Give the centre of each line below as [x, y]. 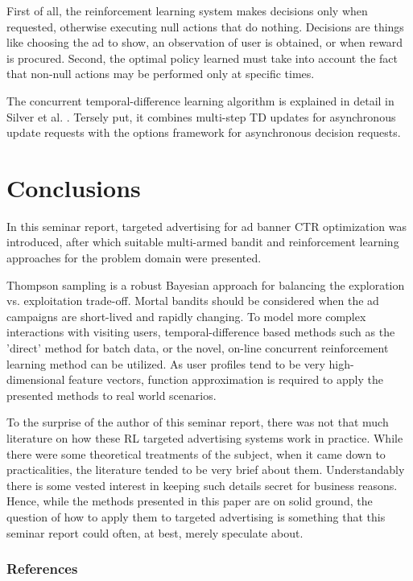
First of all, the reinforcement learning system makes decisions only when [187, 10]
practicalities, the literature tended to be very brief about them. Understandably [206, 470]
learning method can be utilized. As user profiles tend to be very [166, 363]
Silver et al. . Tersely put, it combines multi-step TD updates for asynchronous [201, 116]
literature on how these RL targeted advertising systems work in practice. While [205, 438]
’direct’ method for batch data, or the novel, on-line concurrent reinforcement [198, 348]
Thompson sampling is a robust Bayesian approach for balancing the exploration [206, 284]
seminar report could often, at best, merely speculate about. [155, 532]
